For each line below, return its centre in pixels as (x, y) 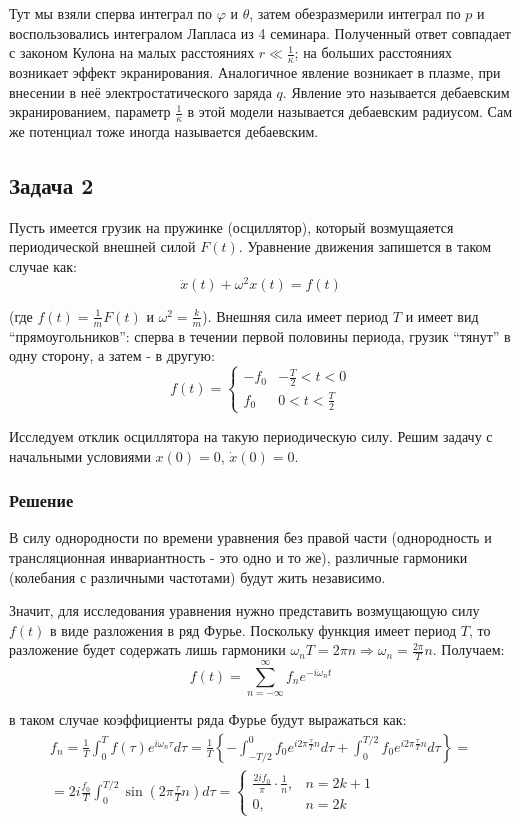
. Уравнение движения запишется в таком (365, 246)
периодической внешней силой (102, 246)
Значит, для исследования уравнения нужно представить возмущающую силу (244, 610)
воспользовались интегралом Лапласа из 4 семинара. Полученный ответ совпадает (260, 32)
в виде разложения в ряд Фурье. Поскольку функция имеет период (253, 629)
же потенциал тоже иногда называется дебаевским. (164, 131)
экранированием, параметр (90, 111)
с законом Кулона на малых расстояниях (132, 52)
